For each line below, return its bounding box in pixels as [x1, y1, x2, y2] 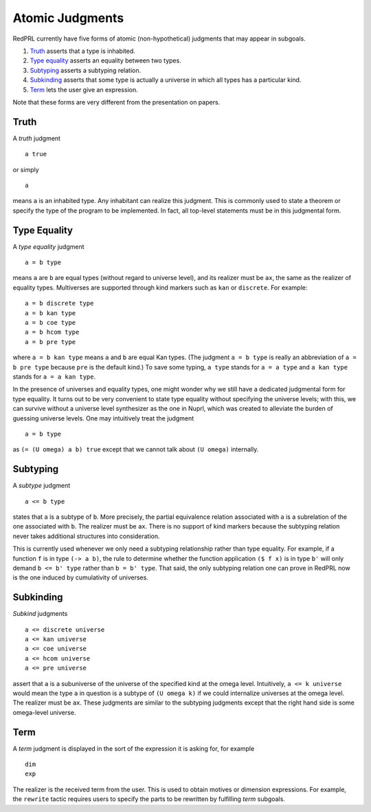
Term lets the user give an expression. [30, 85, 138, 94]
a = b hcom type [25, 328, 80, 336]
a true [25, 150, 47, 158]
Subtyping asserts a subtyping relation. [30, 66, 142, 74]
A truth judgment [12, 134, 61, 142]
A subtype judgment [12, 482, 71, 490]
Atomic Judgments [12, 10, 124, 25]
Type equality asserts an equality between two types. [30, 56, 181, 65]
